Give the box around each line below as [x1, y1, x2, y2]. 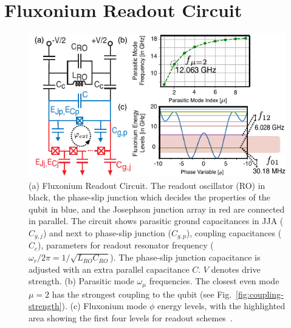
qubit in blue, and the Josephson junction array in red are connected [29, 202, 285, 215]
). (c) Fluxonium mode [61, 299, 147, 312]
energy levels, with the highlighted [157, 299, 286, 312]
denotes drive [211, 262, 261, 275]
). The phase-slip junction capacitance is [110, 251, 261, 264]
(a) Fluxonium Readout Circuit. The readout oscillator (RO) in [29, 179, 265, 191]
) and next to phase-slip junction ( [43, 227, 171, 239]
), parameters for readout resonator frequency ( [38, 239, 214, 251]
